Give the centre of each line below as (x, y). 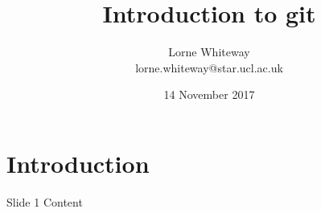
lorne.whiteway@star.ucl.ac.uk (209, 67)
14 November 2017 (209, 94)
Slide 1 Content (45, 201)
